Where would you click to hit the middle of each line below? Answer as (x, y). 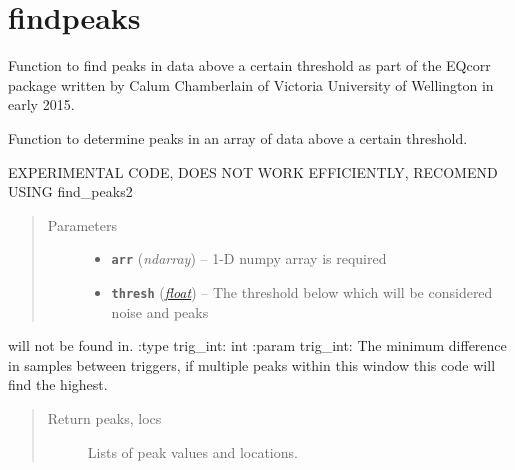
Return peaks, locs (104, 417)
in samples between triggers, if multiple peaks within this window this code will (252, 364)
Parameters (82, 224)
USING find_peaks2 (70, 191)
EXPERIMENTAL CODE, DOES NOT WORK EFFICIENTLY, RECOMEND (253, 171)
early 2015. (41, 104)
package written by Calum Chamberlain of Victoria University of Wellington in (251, 84)
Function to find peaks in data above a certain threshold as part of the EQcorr (249, 65)
